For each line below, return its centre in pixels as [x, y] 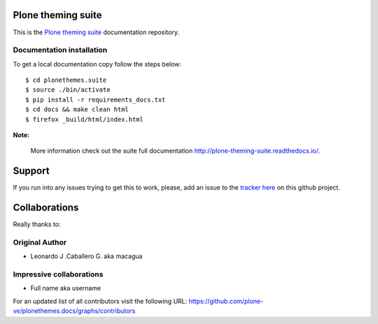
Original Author [40, 242]
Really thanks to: [37, 225]
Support [31, 171]
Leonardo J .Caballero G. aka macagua [86, 256]
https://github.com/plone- [226, 301]
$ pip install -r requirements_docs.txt [96, 99]
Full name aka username [66, 288]
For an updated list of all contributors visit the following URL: [100, 301]
